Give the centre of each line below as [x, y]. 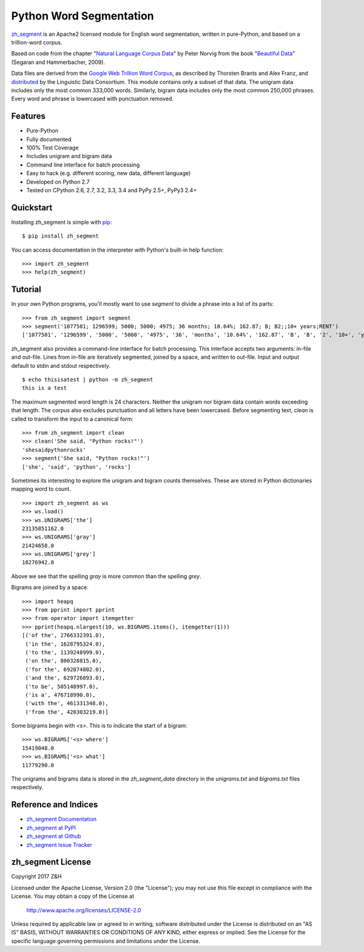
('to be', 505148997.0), [62, 686]
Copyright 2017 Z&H [36, 877]
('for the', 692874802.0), [65, 669]
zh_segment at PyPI [51, 827]
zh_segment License [51, 862]
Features [28, 116]
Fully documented [49, 139]
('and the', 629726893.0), [65, 678]
